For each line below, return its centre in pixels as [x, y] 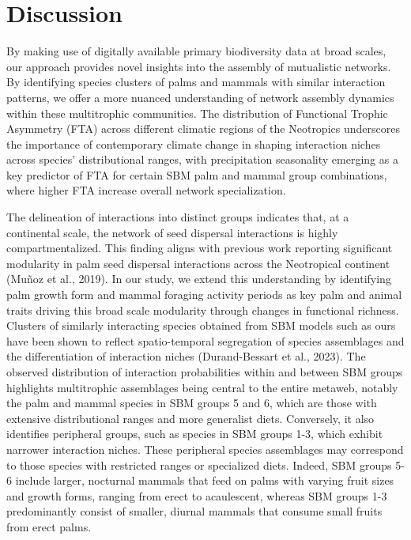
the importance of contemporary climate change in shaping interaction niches [194, 143]
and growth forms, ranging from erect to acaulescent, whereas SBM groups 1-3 [197, 495]
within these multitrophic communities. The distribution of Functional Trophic [197, 113]
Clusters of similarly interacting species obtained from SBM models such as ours [201, 325]
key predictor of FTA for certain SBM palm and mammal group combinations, [197, 174]
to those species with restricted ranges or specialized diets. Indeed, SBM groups [199, 464]
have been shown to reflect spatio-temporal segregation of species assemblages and [205, 340]
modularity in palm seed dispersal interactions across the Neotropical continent [198, 263]
